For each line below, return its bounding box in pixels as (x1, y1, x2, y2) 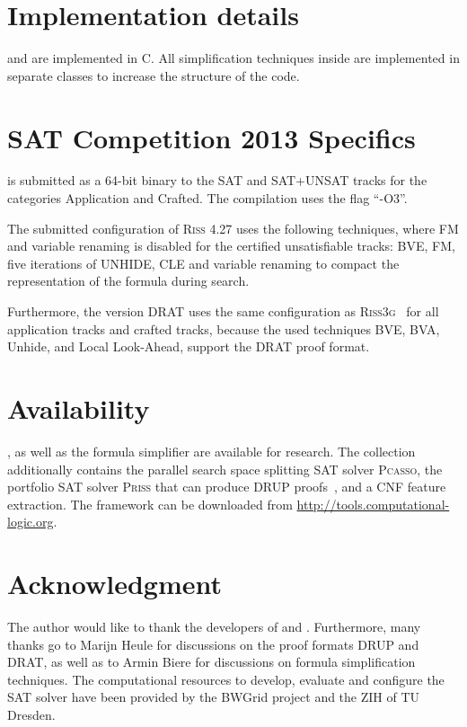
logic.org (7, 512, 54, 531)
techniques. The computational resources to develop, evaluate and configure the (7, 669, 445, 688)
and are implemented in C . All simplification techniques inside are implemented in (7, 49, 460, 67)
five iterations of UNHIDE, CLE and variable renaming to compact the (7, 253, 400, 272)
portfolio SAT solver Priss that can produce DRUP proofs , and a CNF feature (7, 477, 446, 496)
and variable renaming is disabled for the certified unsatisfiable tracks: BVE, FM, (7, 236, 455, 255)
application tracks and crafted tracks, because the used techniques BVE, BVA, (7, 319, 440, 338)
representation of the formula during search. (7, 271, 250, 290)
